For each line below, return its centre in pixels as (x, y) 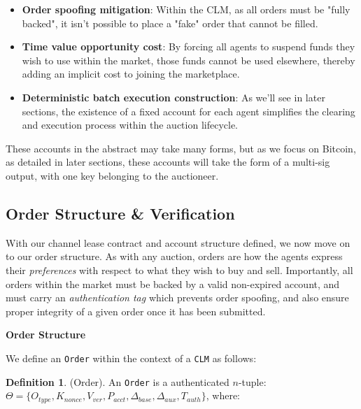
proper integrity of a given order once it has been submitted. (136, 311)
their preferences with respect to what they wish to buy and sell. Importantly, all (179, 270)
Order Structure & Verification (120, 213)
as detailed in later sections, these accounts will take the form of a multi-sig (168, 162)
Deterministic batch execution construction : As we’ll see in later (174, 97)
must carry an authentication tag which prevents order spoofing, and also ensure (177, 297)
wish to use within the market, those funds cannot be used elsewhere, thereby (189, 60)
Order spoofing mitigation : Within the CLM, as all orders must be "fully (186, 9)
